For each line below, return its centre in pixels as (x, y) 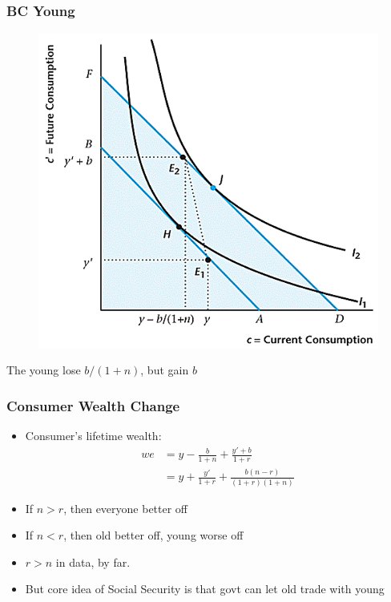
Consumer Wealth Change (93, 405)
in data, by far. (93, 562)
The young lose (44, 370)
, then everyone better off (126, 508)
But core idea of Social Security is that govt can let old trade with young (205, 589)
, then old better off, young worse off (153, 535)
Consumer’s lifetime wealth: (93, 436)
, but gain (165, 370)
